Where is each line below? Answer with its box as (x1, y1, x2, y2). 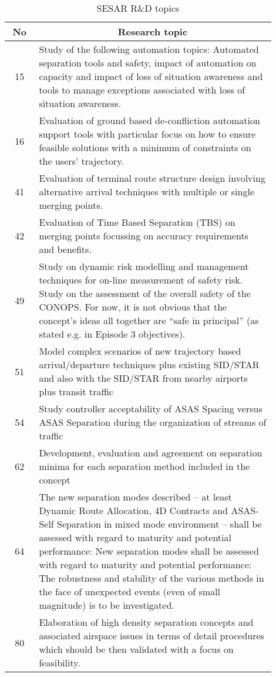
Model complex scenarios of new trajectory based (39, 344, 241, 358)
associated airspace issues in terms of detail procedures (39, 629, 264, 642)
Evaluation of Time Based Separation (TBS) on (39, 215, 235, 229)
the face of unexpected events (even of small (39, 585, 220, 598)
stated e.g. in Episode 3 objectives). (39, 327, 186, 341)
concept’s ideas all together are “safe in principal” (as (39, 314, 259, 327)
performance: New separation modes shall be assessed (39, 544, 259, 558)
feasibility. (39, 656, 80, 669)
